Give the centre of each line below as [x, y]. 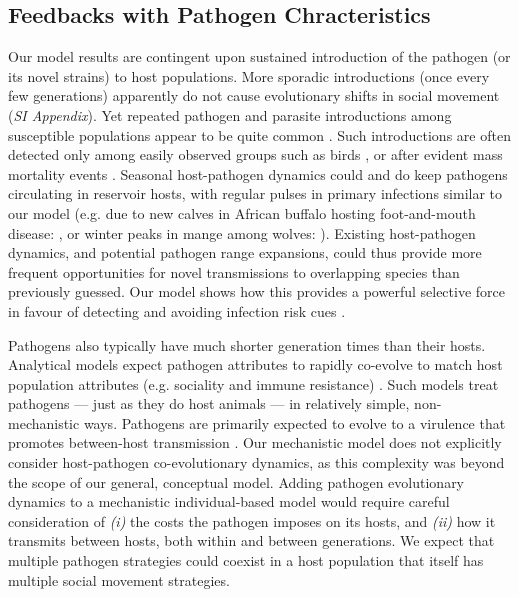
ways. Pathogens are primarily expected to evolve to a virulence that [294, 422]
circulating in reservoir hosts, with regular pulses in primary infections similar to [255, 193]
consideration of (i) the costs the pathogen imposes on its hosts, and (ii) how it [252, 520]
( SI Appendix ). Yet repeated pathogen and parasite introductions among [230, 114]
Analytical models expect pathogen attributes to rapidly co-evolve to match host [255, 364]
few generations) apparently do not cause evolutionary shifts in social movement [254, 95]
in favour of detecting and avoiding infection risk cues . [177, 310]
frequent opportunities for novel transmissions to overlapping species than [234, 271]
